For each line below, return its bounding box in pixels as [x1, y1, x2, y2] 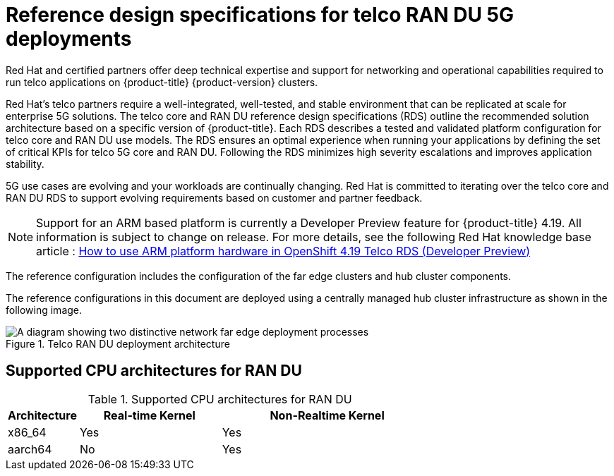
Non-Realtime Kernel [270, 408, 385, 422]
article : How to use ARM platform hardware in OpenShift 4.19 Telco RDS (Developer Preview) [36, 243, 531, 258]
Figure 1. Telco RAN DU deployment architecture [6, 337, 230, 350]
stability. [6, 157, 44, 170]
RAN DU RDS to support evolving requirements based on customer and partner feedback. [6, 191, 423, 204]
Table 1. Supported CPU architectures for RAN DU [88, 391, 352, 406]
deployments [6, 27, 132, 51]
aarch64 [8, 441, 52, 456]
